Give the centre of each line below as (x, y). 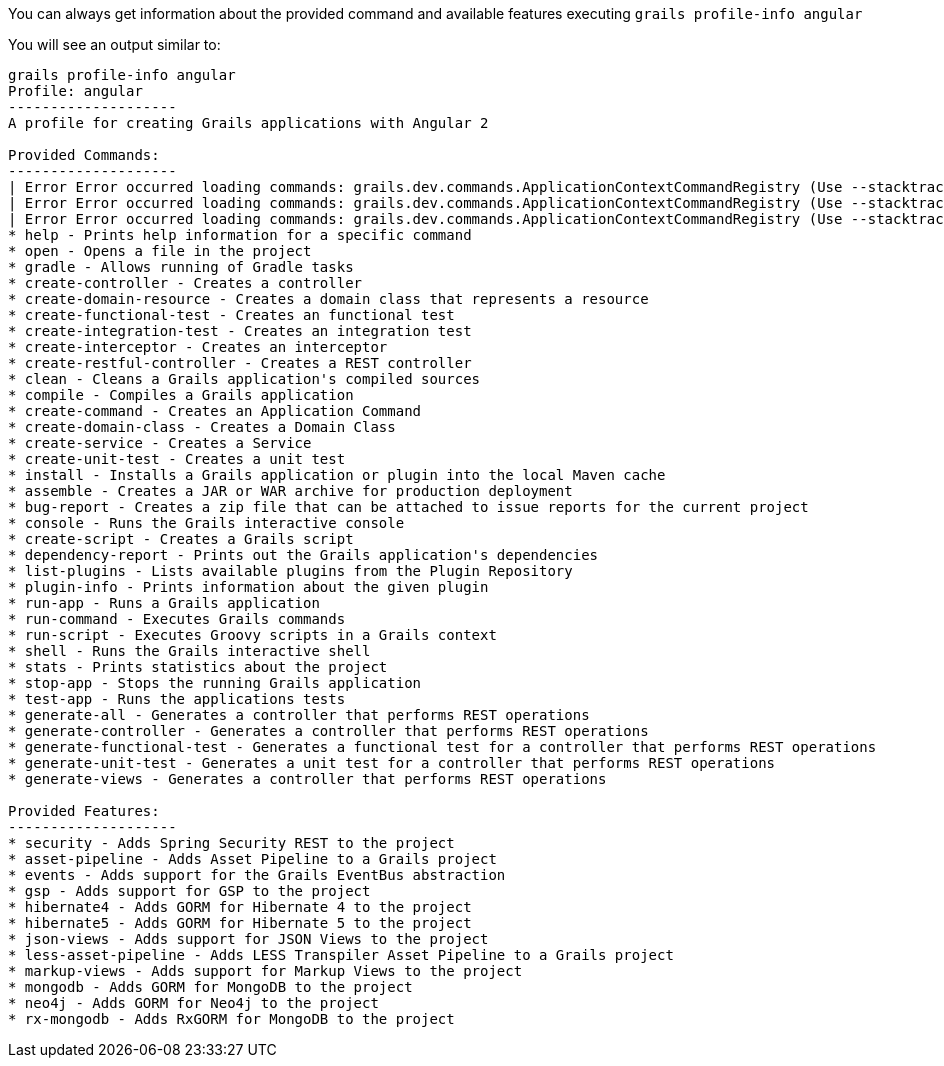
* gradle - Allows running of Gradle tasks (181, 267)
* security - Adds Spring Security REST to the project (231, 843)
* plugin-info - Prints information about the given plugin (248, 587)
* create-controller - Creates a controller (185, 283)
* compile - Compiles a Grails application (181, 395)
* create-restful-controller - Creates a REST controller (240, 363)
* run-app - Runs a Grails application (164, 603)
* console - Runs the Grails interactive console (206, 523)
